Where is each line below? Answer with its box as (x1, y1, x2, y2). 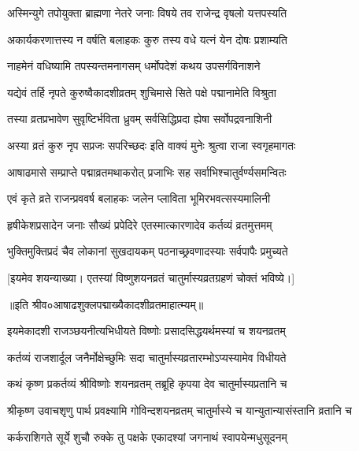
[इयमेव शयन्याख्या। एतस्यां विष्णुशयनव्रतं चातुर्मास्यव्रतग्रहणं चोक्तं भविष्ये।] (7, 269, 295, 285)
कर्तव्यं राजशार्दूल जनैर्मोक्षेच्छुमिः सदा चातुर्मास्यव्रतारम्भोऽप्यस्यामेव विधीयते (7, 348, 287, 365)
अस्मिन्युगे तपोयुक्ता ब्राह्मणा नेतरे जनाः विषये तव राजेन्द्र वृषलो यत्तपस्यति (7, 5, 287, 20)
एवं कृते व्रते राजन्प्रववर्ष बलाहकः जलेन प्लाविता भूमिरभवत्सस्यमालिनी (7, 190, 271, 207)
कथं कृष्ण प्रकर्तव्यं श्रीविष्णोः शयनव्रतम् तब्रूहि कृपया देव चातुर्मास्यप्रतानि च (7, 375, 287, 392)
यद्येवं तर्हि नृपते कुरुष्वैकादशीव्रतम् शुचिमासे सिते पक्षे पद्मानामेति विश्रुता (7, 84, 276, 100)
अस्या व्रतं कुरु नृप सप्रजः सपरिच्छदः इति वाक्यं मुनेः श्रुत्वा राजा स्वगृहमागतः (7, 136, 296, 153)
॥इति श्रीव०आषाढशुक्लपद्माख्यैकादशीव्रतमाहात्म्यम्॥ (7, 296, 204, 312)
